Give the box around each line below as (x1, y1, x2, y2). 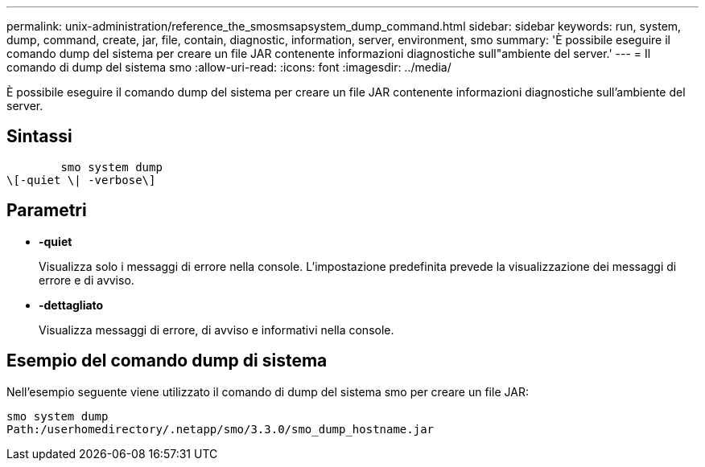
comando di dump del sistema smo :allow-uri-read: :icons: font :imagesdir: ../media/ (6, 60, 451, 74)
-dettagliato (39, 297, 104, 312)
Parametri (6, 200, 87, 221)
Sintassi (6, 126, 72, 147)
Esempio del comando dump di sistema (6, 350, 328, 371)
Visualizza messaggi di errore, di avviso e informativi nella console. (39, 322, 394, 337)
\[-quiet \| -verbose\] (6, 173, 156, 186)
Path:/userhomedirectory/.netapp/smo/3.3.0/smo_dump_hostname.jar (6, 422, 435, 436)
